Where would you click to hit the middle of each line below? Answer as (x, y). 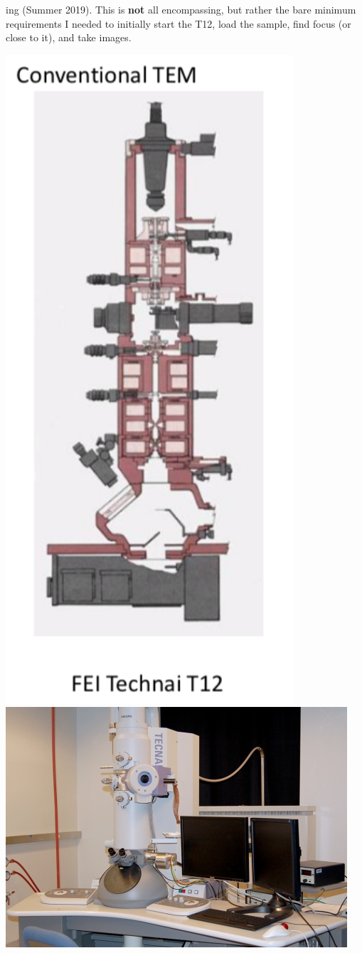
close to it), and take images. (69, 37)
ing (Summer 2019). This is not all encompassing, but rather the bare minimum (181, 9)
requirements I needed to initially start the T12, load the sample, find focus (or (179, 23)
